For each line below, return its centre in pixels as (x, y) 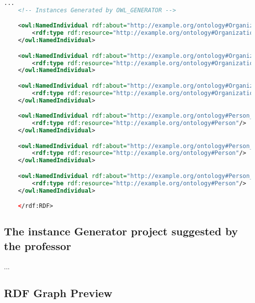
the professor (38, 245)
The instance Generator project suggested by (121, 231)
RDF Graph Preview (58, 292)
